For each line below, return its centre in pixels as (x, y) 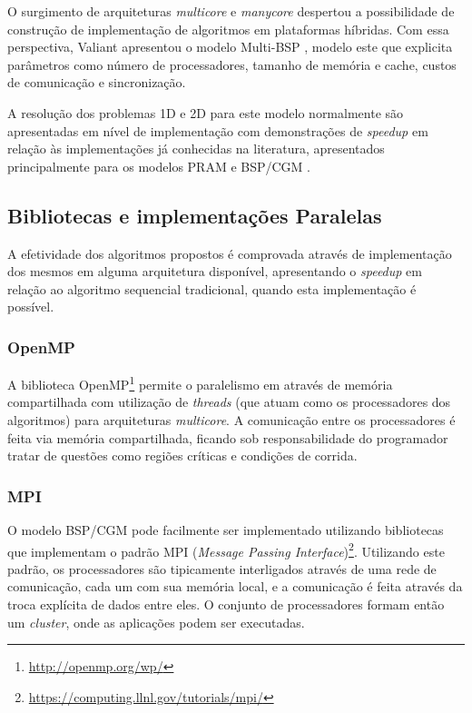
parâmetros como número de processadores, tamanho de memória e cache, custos (232, 64)
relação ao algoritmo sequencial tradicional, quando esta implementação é (212, 288)
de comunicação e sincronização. (97, 82)
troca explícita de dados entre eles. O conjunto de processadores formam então (226, 604)
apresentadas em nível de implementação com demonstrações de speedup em (218, 130)
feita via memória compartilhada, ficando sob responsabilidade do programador (228, 437)
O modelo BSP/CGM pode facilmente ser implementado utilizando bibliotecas (226, 529)
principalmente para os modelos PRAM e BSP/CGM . (159, 166)
